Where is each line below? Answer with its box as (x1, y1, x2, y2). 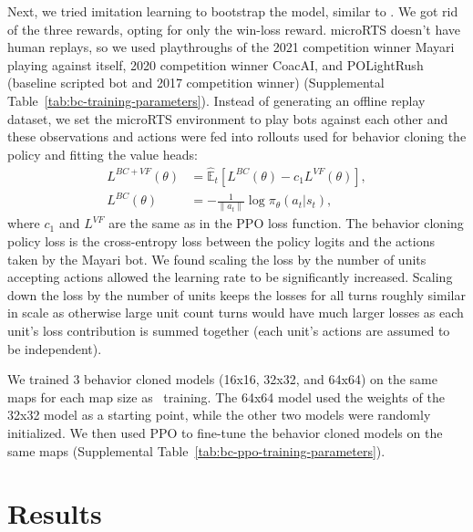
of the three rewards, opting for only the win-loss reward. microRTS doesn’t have (7, 19, 460, 38)
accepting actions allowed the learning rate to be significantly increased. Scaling (7, 267, 453, 287)
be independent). (7, 339, 102, 358)
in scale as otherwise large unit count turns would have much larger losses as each (7, 303, 464, 322)
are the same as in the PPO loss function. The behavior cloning (108, 214, 464, 233)
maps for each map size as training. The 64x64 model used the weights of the (7, 387, 445, 406)
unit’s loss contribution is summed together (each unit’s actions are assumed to (7, 321, 450, 339)
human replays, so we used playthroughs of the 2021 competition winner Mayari (7, 37, 455, 57)
